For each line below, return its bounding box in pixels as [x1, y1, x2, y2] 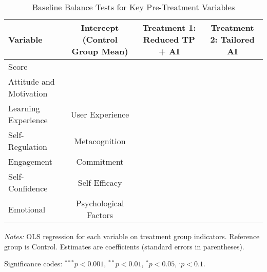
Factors [87, 209, 113, 221]
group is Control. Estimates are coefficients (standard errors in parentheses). [4, 241, 244, 251]
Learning [8, 102, 40, 114]
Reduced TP [143, 33, 195, 45]
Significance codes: [4, 258, 63, 269]
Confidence [8, 182, 48, 194]
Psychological [75, 197, 124, 209]
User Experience [70, 108, 129, 120]
